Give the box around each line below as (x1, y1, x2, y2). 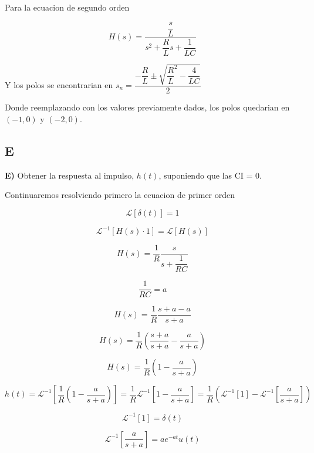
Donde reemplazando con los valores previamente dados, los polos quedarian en (5, 101, 290, 113)
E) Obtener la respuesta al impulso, (5, 169, 134, 181)
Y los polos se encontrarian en (5, 78, 113, 90)
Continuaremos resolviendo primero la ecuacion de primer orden (5, 189, 235, 201)
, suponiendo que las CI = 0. (158, 169, 262, 181)
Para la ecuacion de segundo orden (5, 1, 130, 13)
